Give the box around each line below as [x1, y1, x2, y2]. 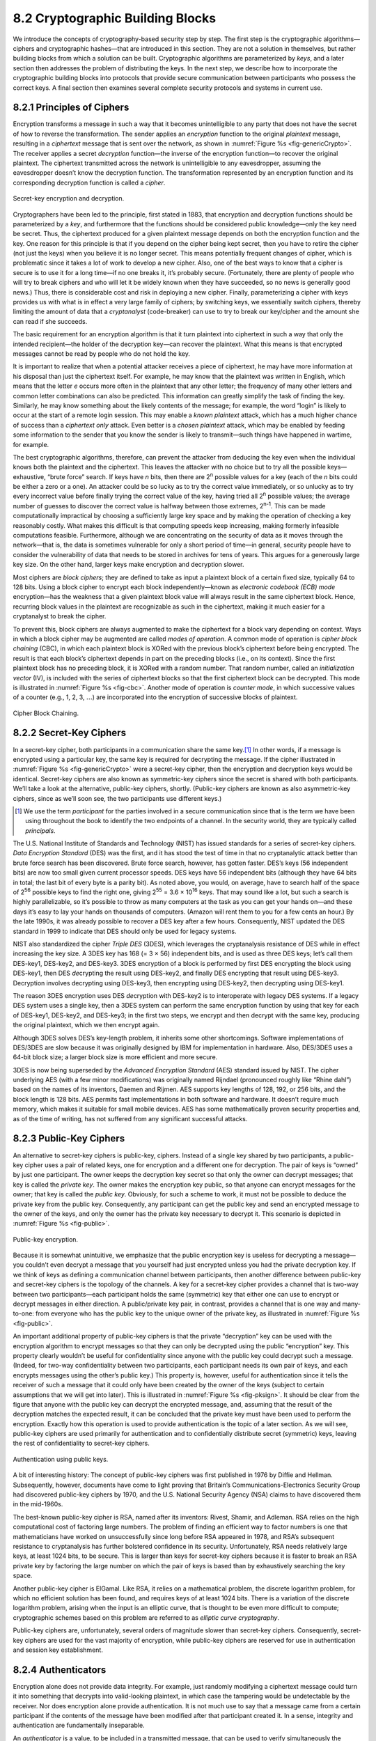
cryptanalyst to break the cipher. [13, 612, 107, 620]
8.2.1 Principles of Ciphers [13, 102, 130, 114]
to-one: [13, 1309, 35, 1318]
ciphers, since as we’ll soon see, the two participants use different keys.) [13, 794, 222, 802]
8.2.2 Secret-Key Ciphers [13, 727, 127, 739]
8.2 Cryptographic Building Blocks [13, 10, 217, 26]
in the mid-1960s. [13, 1500, 63, 1508]
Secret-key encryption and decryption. [13, 194, 125, 203]
